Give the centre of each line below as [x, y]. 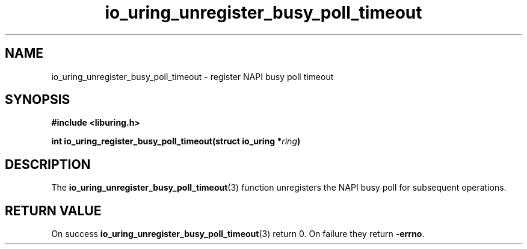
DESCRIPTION [48, 164]
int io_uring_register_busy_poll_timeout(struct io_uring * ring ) [176, 141]
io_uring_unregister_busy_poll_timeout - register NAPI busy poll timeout [193, 76]
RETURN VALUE [53, 211]
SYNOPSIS [38, 100]
